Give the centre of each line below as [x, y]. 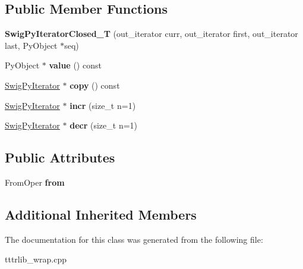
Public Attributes [60, 157]
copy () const [95, 85]
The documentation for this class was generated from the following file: [134, 239]
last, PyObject [31, 45]
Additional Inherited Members [101, 214]
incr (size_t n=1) [103, 105]
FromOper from [35, 182]
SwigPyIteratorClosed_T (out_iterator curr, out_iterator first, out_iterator [151, 34]
